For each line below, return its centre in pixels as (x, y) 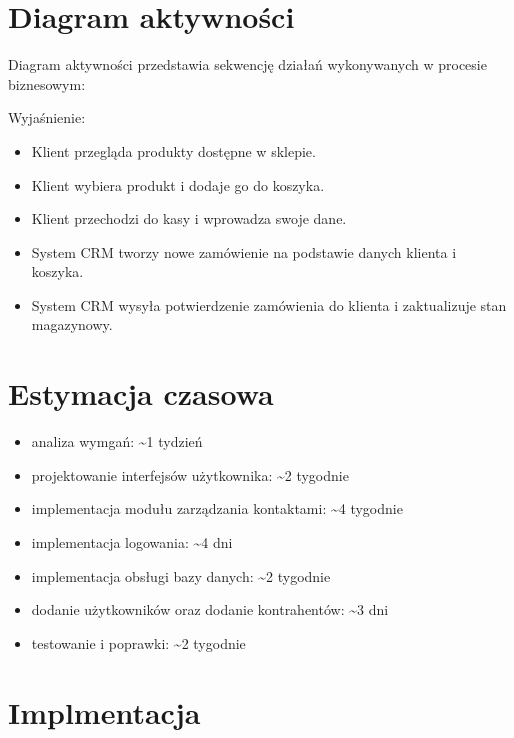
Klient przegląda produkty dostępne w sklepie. (173, 150)
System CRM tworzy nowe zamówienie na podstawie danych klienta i (244, 251)
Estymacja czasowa (141, 393)
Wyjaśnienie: (47, 117)
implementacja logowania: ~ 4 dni (132, 541)
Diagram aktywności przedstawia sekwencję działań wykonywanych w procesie (247, 64)
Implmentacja (104, 711)
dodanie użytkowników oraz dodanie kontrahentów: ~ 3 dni (210, 609)
